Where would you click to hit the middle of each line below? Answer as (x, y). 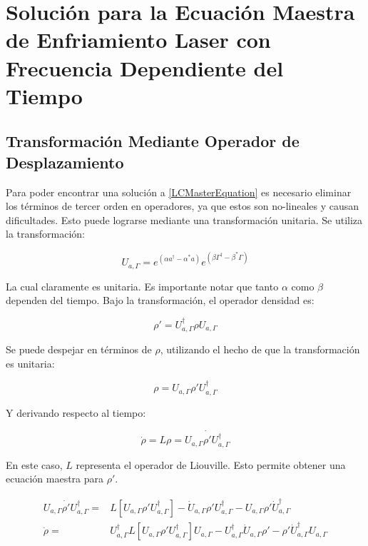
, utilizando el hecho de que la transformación (260, 349)
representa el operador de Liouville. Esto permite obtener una (211, 464)
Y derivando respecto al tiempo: (76, 412)
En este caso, (34, 464)
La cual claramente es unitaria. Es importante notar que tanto (142, 286)
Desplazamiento (65, 162)
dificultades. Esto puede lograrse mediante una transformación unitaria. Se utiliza (184, 219)
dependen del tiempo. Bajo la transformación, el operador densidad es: (160, 300)
